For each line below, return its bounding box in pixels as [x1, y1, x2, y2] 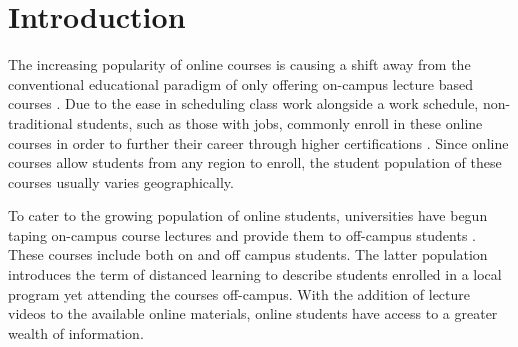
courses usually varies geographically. [8, 171, 234, 192]
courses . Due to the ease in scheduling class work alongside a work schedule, [8, 93, 479, 114]
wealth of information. [8, 322, 144, 343]
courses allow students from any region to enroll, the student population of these [8, 152, 502, 173]
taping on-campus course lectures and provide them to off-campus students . [8, 224, 477, 245]
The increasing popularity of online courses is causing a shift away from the [8, 54, 471, 75]
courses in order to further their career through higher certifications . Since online [8, 132, 509, 153]
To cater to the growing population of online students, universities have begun [8, 205, 488, 226]
